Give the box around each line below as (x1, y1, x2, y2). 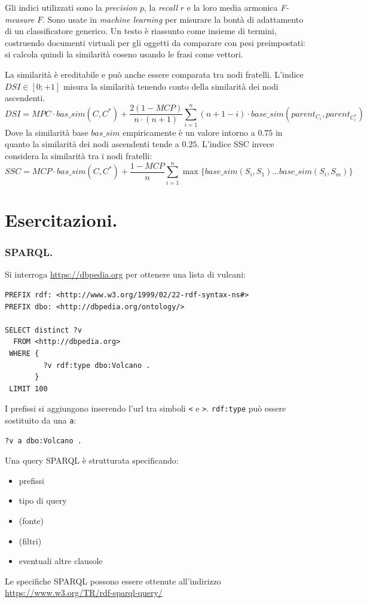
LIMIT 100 (9, 384, 48, 393)
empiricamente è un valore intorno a (123, 126, 255, 138)
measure (5, 13, 35, 25)
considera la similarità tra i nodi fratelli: (5, 150, 152, 162)
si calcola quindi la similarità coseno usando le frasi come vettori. (5, 48, 243, 60)
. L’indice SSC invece (197, 138, 274, 150)
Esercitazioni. (5, 207, 118, 232)
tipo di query (19, 494, 67, 507)
